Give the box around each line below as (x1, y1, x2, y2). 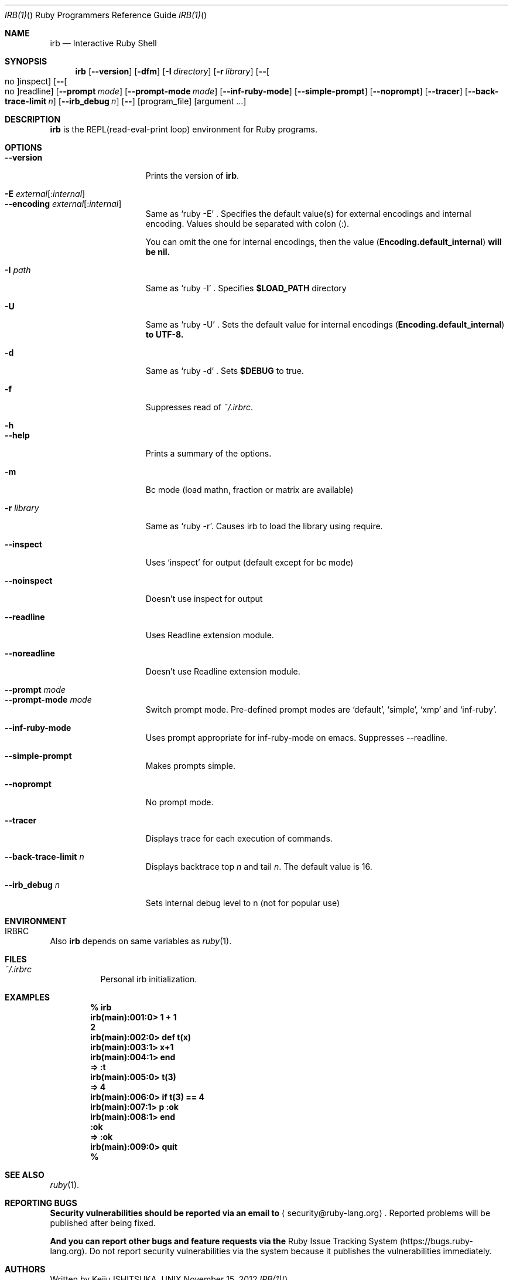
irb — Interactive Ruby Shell (50, 38, 157, 48)
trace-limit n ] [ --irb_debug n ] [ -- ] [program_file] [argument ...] (5, 96, 247, 106)
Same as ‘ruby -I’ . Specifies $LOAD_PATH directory (145, 283, 347, 293)
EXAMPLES (5, 992, 50, 1002)
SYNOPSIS (5, 56, 47, 66)
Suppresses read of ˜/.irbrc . (145, 402, 254, 412)
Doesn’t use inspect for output (145, 594, 263, 604)
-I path (5, 265, 31, 275)
